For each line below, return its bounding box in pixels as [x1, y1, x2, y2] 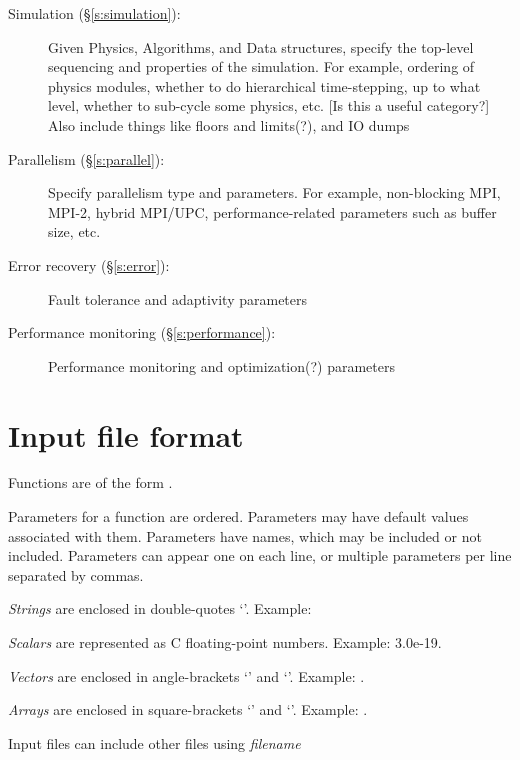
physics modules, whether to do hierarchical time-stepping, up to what [48, 75, 481, 96]
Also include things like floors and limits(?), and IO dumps [48, 114, 410, 135]
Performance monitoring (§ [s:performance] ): [8, 322, 276, 343]
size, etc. [48, 221, 101, 242]
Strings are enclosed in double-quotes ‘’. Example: [8, 598, 312, 619]
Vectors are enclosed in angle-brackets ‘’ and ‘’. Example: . [8, 665, 365, 686]
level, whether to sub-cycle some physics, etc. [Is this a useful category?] [48, 95, 490, 116]
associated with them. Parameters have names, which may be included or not [8, 525, 482, 546]
